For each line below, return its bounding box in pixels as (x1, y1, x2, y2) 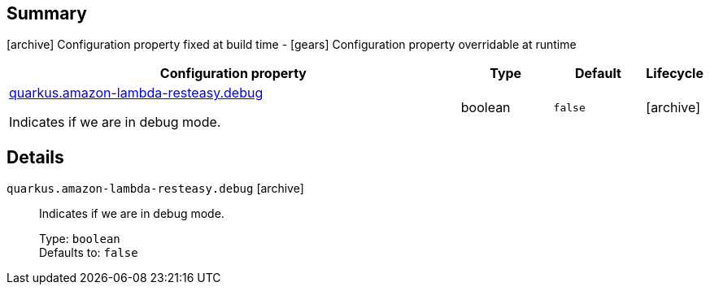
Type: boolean (39, 232, 120, 246)
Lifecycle (646, 65, 703, 82)
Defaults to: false (39, 245, 138, 260)
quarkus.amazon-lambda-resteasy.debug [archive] (7, 181, 304, 196)
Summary (7, 3, 87, 24)
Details (7, 146, 64, 167)
